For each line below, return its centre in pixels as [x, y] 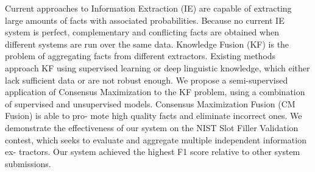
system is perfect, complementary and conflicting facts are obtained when [142, 32]
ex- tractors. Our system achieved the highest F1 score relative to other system [153, 152]
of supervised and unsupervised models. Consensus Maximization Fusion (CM [150, 103]
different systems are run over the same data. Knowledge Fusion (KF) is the [147, 44]
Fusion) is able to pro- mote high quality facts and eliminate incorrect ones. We [154, 116]
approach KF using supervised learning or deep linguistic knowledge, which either [157, 67]
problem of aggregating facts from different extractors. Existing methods [140, 56]
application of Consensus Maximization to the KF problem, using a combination [155, 92]
